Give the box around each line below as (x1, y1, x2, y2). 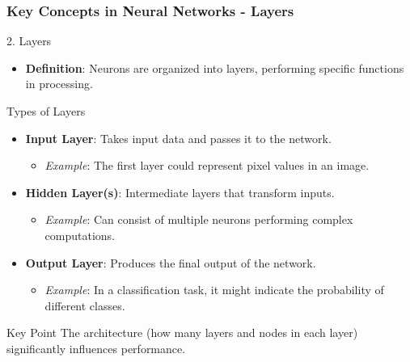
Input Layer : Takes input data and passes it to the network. (25, 129, 332, 146)
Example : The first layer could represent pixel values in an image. (44, 157, 370, 174)
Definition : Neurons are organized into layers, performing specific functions (25, 59, 404, 76)
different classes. (44, 297, 125, 314)
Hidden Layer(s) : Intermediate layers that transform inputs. (25, 183, 335, 200)
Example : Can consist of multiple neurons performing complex (44, 211, 353, 228)
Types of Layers (6, 103, 86, 119)
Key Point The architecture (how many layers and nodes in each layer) (6, 324, 358, 341)
